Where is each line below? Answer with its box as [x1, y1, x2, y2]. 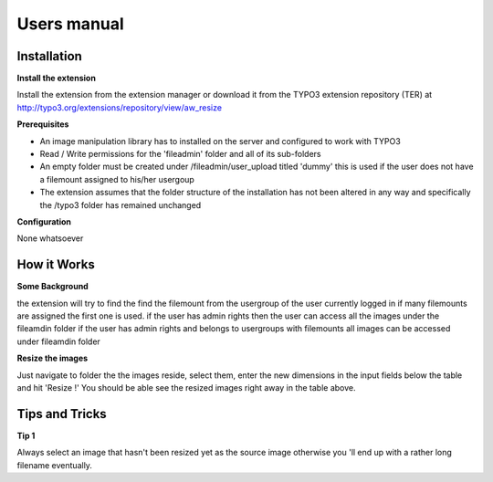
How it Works [16, 257, 95, 273]
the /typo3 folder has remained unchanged [39, 199, 202, 210]
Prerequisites [16, 119, 69, 130]
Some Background [16, 281, 89, 292]
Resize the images [16, 352, 89, 364]
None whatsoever [16, 233, 84, 244]
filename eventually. [16, 459, 93, 470]
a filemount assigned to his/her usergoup [39, 173, 195, 184]
